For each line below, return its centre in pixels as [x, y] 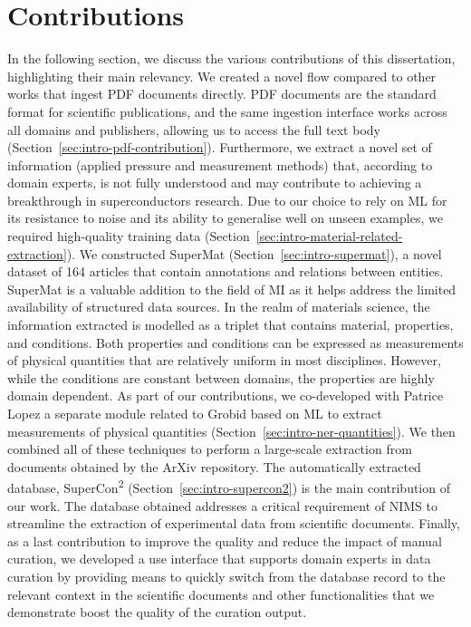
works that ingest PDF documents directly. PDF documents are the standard [222, 94]
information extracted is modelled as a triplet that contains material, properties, [231, 325]
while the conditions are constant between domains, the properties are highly [221, 377]
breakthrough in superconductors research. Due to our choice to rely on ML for [227, 200]
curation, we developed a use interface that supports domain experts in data [219, 559]
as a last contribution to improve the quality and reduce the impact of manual [225, 540]
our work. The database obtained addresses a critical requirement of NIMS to [222, 505]
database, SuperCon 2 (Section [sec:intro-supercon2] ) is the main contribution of [229, 487]
